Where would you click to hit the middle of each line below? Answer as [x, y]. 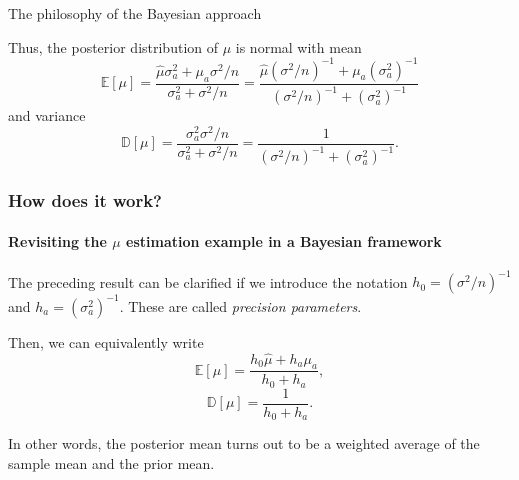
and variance [47, 115]
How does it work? [85, 200]
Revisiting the [57, 240]
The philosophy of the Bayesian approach [135, 13]
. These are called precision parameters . [240, 305]
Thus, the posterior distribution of [113, 46]
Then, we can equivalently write [106, 341]
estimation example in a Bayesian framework [284, 240]
